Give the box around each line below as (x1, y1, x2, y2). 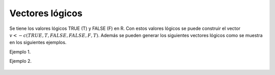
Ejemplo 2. (9, 58, 32, 64)
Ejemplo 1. (9, 49, 31, 55)
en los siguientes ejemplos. (9, 40, 67, 46)
